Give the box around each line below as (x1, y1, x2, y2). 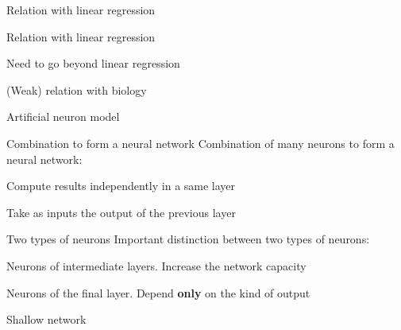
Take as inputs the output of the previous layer (6, 204, 236, 220)
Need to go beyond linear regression (6, 55, 180, 72)
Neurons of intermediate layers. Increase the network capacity (6, 257, 307, 274)
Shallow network (6, 311, 87, 328)
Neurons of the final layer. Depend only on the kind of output (6, 284, 310, 301)
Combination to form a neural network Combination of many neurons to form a (6, 134, 395, 151)
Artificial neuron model (6, 108, 120, 125)
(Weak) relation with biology (6, 81, 147, 98)
